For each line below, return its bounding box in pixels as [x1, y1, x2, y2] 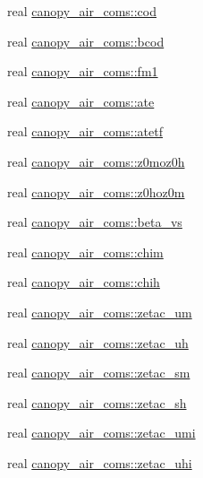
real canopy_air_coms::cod [7, 2, 156, 20]
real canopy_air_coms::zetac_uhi [7, 453, 192, 472]
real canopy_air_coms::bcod [7, 31, 165, 50]
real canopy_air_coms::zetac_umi [7, 423, 196, 442]
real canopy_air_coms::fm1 [7, 62, 158, 81]
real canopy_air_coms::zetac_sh [7, 393, 187, 412]
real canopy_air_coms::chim [7, 242, 164, 261]
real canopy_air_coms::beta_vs [7, 213, 182, 231]
